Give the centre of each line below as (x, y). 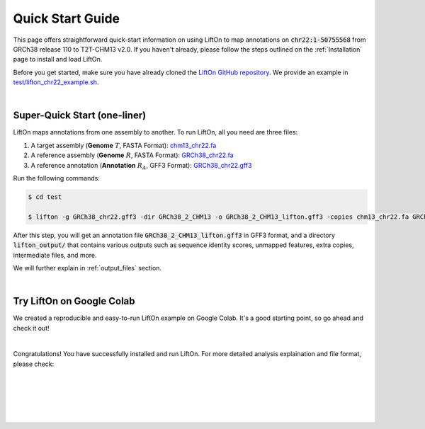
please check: (34, 364)
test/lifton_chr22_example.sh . (56, 82)
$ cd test (45, 197)
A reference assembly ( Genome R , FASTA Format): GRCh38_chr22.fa (132, 155)
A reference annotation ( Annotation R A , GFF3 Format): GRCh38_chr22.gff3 (141, 166)
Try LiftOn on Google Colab (74, 301)
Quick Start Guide (67, 18)
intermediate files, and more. (55, 255)
